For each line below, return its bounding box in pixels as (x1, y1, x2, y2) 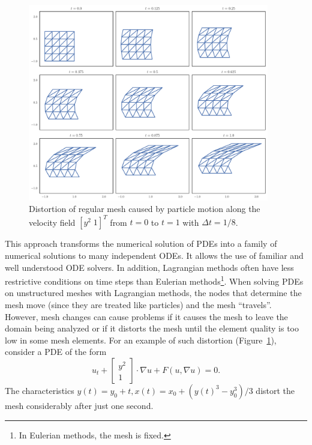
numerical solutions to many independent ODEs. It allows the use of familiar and (5, 249, 304, 261)
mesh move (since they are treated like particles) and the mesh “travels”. (5, 298, 272, 310)
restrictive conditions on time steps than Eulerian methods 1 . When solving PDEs (5, 273, 304, 287)
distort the (256, 384, 295, 396)
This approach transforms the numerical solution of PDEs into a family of (5, 237, 277, 250)
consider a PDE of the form (5, 345, 107, 358)
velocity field (29, 216, 76, 228)
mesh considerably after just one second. (5, 399, 154, 411)
